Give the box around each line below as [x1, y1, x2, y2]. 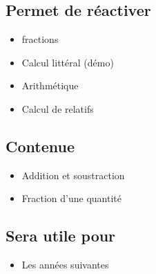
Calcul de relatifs [21, 101, 94, 116]
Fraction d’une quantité [21, 191, 121, 205]
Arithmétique [21, 78, 79, 93]
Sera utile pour [6, 225, 116, 246]
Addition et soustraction [21, 167, 125, 182]
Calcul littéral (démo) [21, 55, 114, 69]
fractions [21, 32, 59, 46]
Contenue [6, 135, 75, 156]
